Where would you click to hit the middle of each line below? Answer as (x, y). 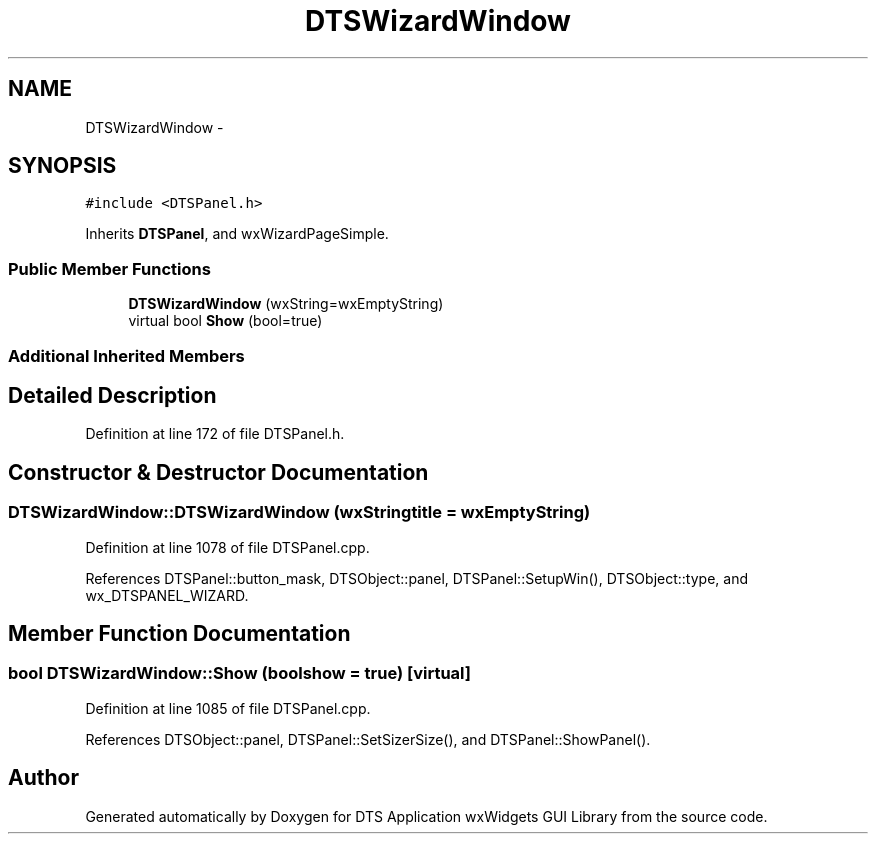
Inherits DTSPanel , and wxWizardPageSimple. (237, 234)
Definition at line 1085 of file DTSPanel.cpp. (228, 708)
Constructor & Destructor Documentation (218, 472)
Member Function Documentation (179, 634)
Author (43, 778)
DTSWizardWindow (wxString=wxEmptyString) (286, 304)
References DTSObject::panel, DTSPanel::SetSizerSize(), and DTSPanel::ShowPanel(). (368, 739)
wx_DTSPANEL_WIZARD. (167, 595)
